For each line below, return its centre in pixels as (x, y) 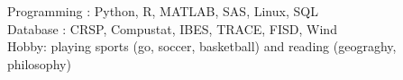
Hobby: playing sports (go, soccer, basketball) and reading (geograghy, (202, 46)
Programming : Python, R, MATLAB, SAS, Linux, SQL (163, 11)
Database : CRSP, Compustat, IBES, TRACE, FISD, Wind (172, 28)
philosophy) (39, 63)
